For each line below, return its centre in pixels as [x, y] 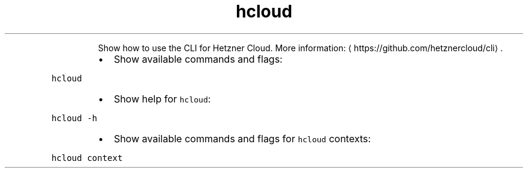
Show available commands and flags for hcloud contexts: [242, 138]
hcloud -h [74, 118]
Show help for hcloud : [162, 99]
